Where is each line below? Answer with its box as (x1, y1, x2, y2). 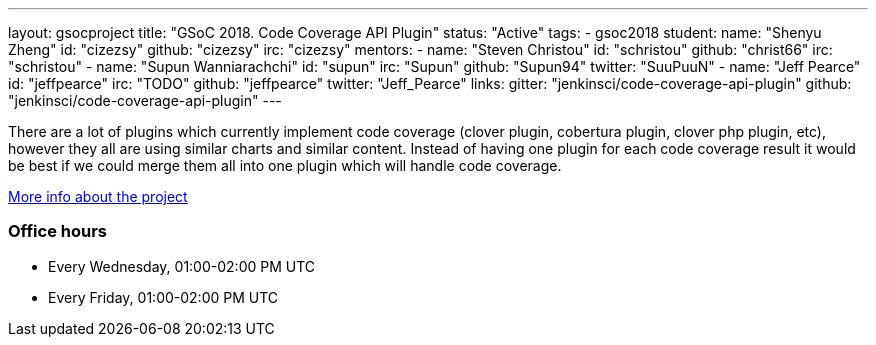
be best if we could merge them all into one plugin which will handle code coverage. (8, 157, 562, 174)
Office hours (8, 221, 107, 242)
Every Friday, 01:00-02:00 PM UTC (48, 288, 279, 306)
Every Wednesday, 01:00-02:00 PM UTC (48, 257, 316, 275)
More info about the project (8, 188, 188, 205)
